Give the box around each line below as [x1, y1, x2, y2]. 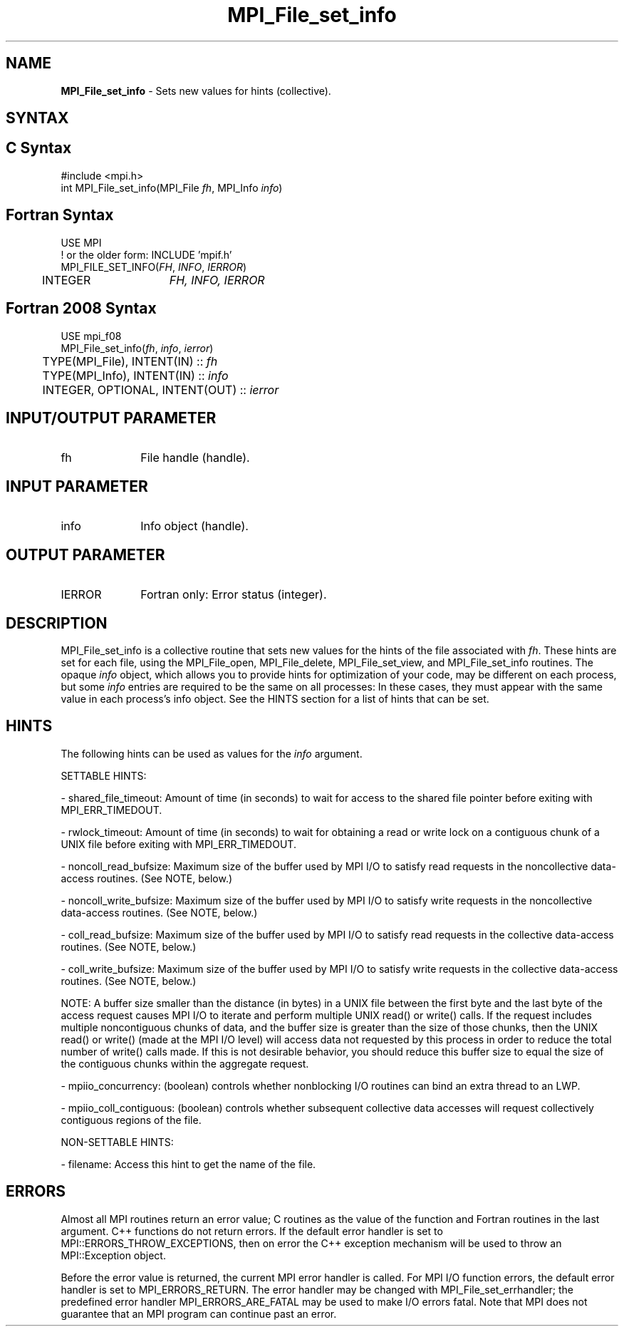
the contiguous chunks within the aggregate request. [61, 1057, 309, 1070]
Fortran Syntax [6, 206, 114, 224]
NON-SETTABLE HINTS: [61, 1135, 174, 1148]
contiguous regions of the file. [61, 1113, 202, 1126]
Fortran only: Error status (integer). [140, 587, 327, 602]
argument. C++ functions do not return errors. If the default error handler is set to [61, 1224, 443, 1237]
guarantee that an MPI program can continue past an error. [61, 1307, 337, 1320]
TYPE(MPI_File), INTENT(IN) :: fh [42, 353, 218, 368]
